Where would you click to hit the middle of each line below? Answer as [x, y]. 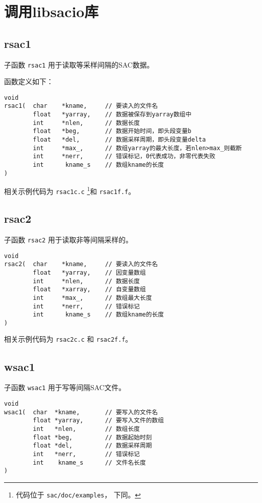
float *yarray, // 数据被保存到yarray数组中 [112, 115]
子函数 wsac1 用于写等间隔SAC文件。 [65, 387]
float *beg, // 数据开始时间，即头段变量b [112, 131]
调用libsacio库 [51, 11]
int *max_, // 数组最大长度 [92, 298]
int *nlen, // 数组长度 [86, 429]
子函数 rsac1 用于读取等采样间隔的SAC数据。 [79, 64]
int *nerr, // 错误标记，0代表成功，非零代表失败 [124, 156]
